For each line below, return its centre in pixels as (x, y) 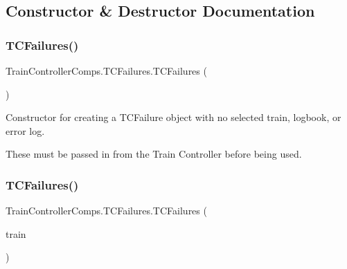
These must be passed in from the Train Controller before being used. (154, 154)
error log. (25, 130)
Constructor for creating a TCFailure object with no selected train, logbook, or (173, 117)
